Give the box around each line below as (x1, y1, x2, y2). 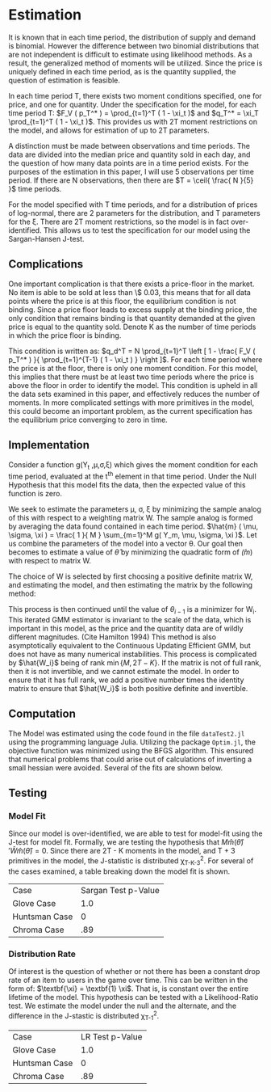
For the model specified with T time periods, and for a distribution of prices (8, 200, 258, 209)
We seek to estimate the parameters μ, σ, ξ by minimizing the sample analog (8, 504, 262, 514)
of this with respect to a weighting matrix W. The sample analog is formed (8, 513, 253, 523)
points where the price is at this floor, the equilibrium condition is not (8, 296, 236, 306)
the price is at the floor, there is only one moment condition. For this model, (8, 363, 258, 373)
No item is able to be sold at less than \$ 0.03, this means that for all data (8, 287, 252, 297)
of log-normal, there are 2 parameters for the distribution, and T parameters (8, 208, 261, 217)
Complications (8, 257, 84, 272)
